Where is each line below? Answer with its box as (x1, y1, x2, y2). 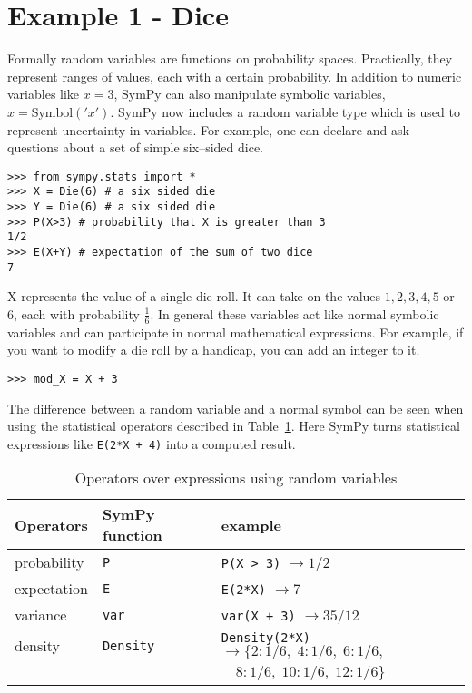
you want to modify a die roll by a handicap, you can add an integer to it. (7, 340, 420, 359)
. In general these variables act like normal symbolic (150, 304, 439, 323)
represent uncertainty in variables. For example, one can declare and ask (7, 120, 409, 139)
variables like (7, 84, 80, 103)
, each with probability (14, 304, 140, 323)
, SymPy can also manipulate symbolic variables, (113, 84, 386, 103)
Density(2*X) (221, 630, 310, 646)
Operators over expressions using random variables (74, 467, 398, 489)
